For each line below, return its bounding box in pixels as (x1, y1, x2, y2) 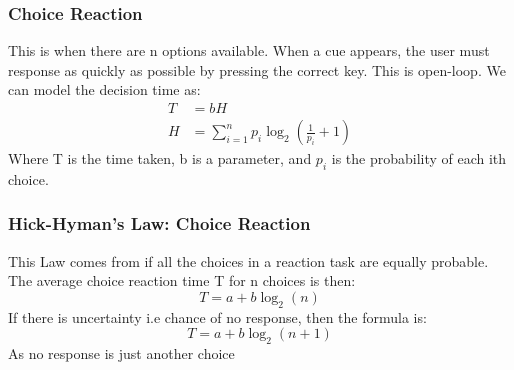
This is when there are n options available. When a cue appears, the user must (8, 40, 490, 61)
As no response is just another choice (8, 343, 235, 364)
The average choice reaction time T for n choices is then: (8, 270, 356, 291)
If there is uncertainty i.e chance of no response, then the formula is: (8, 306, 427, 327)
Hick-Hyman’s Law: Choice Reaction (8, 211, 311, 236)
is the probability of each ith (331, 148, 507, 169)
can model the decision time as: (8, 79, 201, 100)
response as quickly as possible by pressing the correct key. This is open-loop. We (8, 59, 506, 80)
